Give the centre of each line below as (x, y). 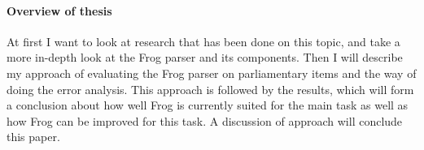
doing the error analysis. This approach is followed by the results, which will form (210, 89)
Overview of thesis (59, 10)
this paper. (33, 137)
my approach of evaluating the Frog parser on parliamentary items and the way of (212, 73)
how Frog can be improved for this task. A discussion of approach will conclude (205, 120)
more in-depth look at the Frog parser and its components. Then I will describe (205, 57)
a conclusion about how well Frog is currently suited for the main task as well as (208, 105)
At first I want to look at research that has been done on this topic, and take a (203, 41)
